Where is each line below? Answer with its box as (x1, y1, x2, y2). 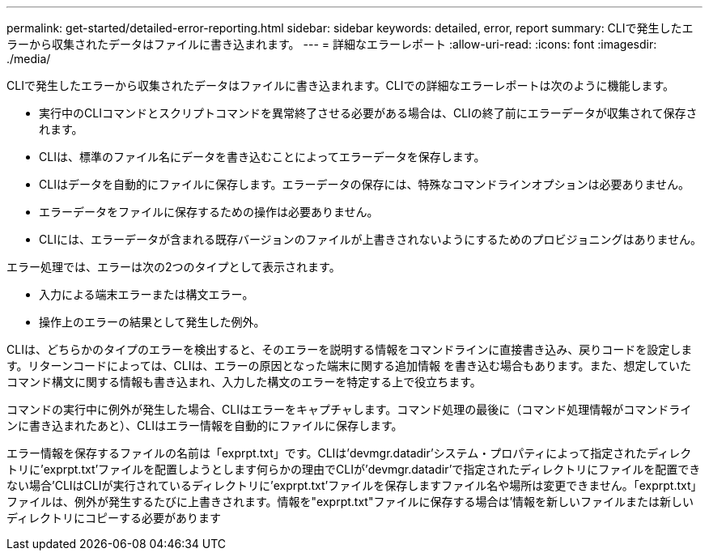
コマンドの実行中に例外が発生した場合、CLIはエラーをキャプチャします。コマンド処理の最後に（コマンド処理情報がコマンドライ (6, 402, 692, 416)
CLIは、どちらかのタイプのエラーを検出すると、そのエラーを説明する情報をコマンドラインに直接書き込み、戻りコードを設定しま (6, 342, 693, 356)
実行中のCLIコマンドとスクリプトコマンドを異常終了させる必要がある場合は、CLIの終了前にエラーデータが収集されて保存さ (39, 106, 698, 120)
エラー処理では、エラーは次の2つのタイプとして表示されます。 (6, 260, 341, 274)
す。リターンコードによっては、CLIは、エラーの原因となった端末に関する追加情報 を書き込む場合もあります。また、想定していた (6, 359, 692, 372)
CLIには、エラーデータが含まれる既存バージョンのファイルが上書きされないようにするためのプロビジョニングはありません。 (39, 232, 703, 246)
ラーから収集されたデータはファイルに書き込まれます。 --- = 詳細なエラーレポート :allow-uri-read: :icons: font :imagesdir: (6, 37, 657, 51)
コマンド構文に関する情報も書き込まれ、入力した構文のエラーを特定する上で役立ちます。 (6, 375, 482, 389)
